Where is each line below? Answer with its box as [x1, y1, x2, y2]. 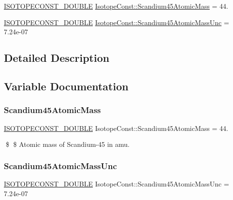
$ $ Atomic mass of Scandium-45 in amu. [5, 139, 130, 149]
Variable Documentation [4, 78, 129, 93]
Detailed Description [4, 50, 110, 65]
